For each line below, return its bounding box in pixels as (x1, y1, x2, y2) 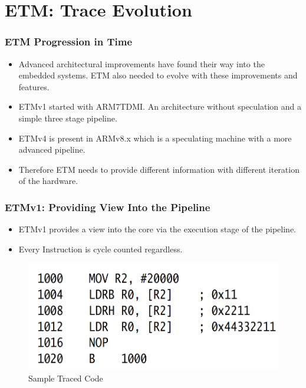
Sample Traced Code (28, 372, 103, 384)
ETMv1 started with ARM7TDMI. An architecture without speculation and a (18, 100, 302, 113)
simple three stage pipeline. (18, 111, 117, 124)
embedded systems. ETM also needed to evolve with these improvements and (18, 69, 298, 81)
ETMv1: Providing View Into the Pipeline (5, 199, 210, 214)
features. (18, 80, 50, 93)
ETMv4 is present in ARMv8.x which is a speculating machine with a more (18, 131, 292, 144)
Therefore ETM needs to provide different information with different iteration (18, 163, 300, 175)
